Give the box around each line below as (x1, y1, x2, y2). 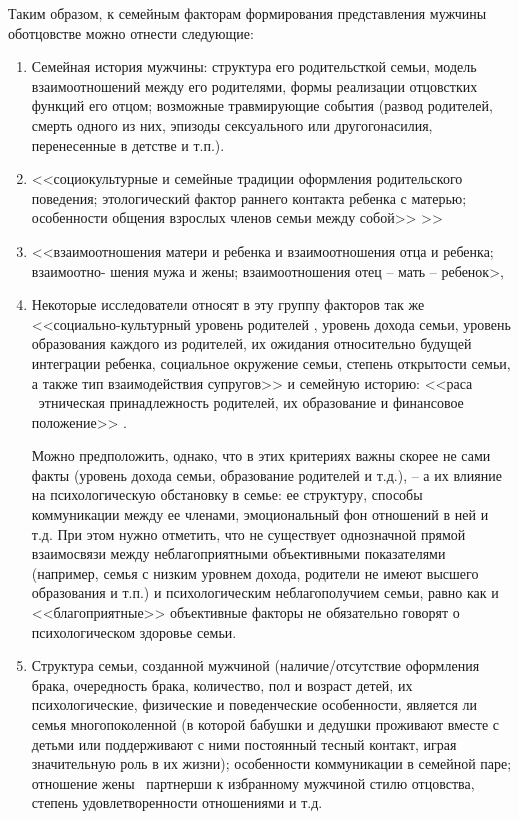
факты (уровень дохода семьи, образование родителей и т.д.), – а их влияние (31, 464, 502, 485)
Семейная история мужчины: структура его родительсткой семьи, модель (31, 56, 477, 77)
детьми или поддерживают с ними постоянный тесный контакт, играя (31, 733, 457, 754)
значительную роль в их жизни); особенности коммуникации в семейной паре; (31, 753, 512, 774)
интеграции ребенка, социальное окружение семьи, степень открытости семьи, (31, 352, 511, 373)
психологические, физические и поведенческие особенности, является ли (31, 694, 477, 715)
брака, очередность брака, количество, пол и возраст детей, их (31, 674, 413, 695)
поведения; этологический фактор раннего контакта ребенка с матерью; (31, 187, 467, 208)
